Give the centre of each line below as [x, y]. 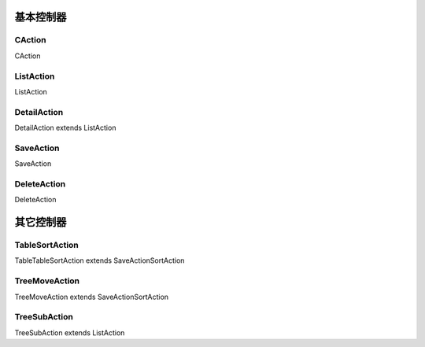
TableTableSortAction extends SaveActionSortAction [100, 260]
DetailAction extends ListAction [65, 128]
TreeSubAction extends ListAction [70, 332]
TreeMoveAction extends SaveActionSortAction [92, 297]
